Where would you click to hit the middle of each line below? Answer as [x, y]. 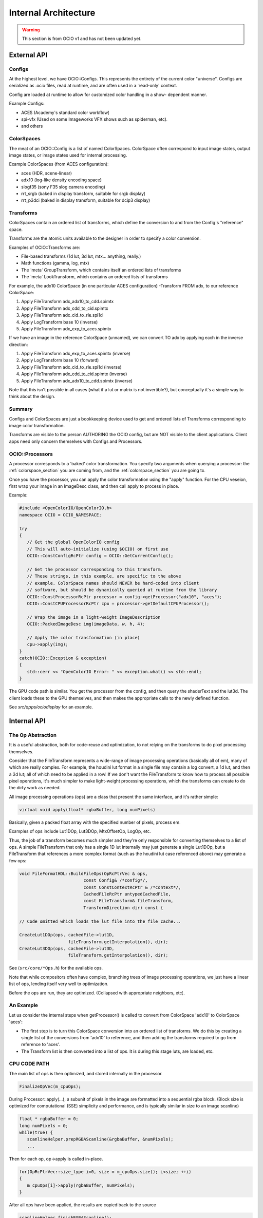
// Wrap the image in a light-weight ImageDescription [94, 617]
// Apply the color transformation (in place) [84, 638]
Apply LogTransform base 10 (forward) [60, 360]
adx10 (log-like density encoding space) [61, 180]
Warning [31, 30]
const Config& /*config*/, [116, 880]
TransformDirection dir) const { [123, 908]
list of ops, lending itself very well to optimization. [59, 984]
